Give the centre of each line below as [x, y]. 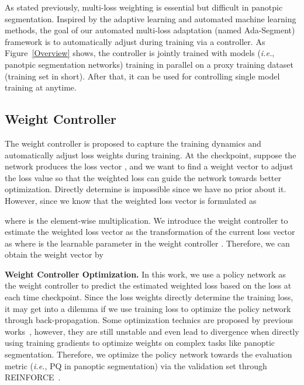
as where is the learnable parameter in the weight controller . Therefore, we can [147, 243]
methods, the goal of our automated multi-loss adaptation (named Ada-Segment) [150, 30]
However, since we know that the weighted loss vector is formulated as [131, 200]
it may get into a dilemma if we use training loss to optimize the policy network [148, 308]
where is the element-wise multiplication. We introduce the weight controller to [146, 220]
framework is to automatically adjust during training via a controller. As [135, 41]
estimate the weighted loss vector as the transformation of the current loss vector [150, 232]
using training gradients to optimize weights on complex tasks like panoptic [140, 343]
